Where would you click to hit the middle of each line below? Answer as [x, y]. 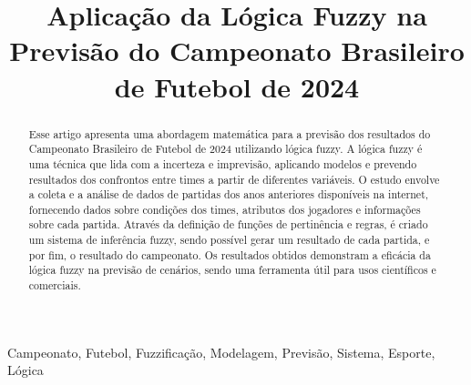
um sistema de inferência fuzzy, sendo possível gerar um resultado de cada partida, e [229, 240]
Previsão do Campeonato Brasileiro [237, 51]
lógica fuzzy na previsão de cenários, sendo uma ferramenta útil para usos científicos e [232, 270]
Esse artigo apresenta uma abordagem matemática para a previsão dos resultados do [230, 133]
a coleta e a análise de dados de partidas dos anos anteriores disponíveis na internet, [229, 194]
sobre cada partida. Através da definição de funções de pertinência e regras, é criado [228, 224]
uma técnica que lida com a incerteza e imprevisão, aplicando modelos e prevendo [223, 163]
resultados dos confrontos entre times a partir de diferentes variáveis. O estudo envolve [234, 179]
